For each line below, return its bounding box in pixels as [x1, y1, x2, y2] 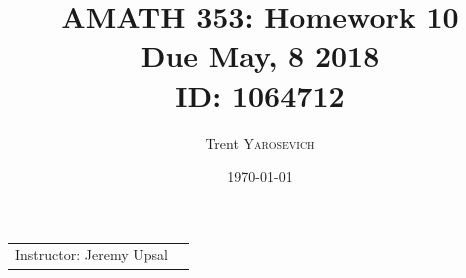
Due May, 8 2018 [140, 35, 380, 76]
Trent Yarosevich [205, 132, 315, 153]
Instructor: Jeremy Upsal [15, 244, 168, 265]
